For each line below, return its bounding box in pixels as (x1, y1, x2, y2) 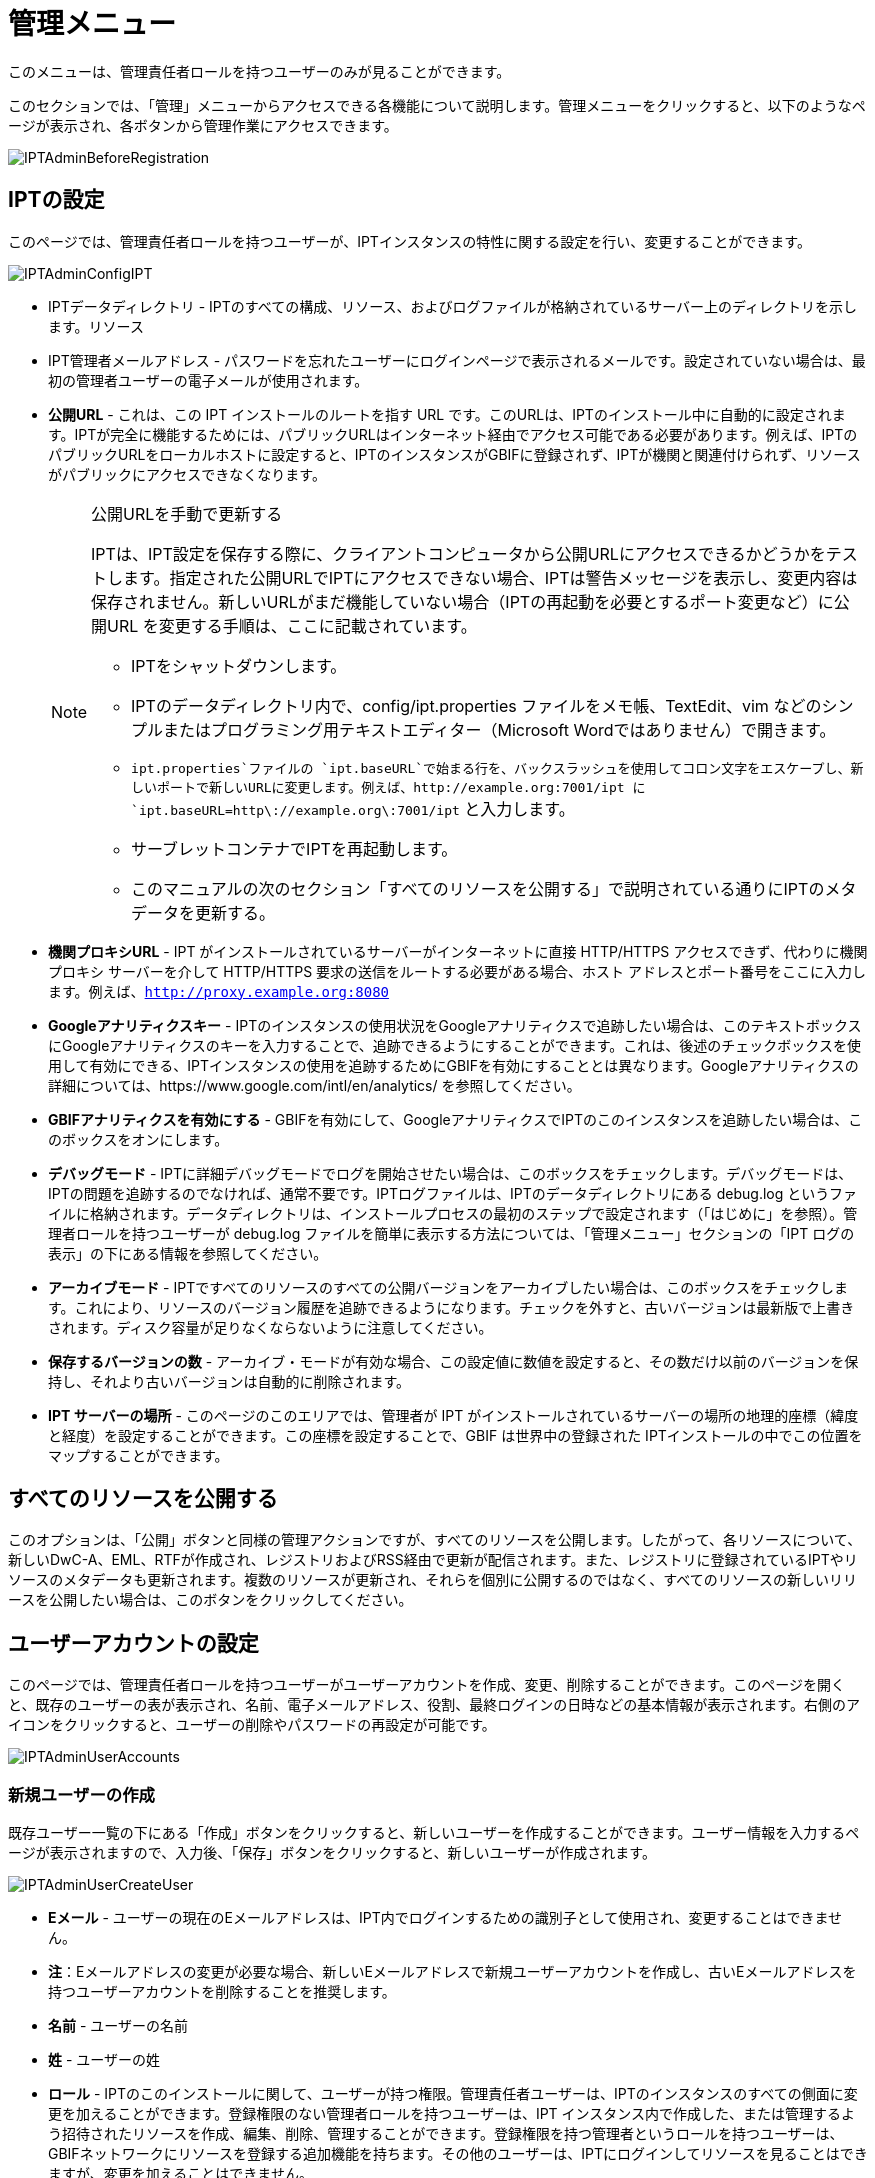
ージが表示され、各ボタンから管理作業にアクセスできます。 (8, 116, 398, 134)
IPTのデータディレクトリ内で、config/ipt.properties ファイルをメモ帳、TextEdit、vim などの (131, 695, 822, 716)
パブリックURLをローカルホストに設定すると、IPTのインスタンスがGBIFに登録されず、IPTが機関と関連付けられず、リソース (48, 445, 861, 463)
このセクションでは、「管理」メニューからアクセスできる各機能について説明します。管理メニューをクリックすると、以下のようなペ (8, 96, 866, 114)
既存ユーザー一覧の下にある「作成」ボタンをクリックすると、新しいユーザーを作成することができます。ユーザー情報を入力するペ (8, 1824, 860, 1842)
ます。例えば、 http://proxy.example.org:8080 (48, 982, 390, 1000)
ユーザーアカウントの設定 (8, 1630, 259, 1656)
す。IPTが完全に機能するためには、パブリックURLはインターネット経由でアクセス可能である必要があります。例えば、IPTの (48, 425, 858, 443)
